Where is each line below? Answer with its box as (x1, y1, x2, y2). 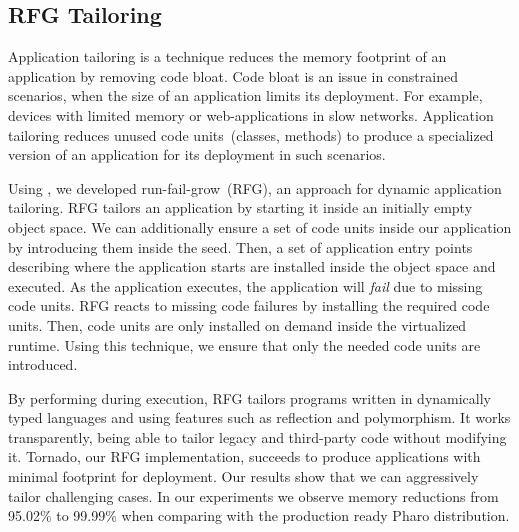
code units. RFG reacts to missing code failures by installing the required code (8, 295, 490, 316)
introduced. (8, 354, 78, 375)
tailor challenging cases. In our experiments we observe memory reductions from (8, 485, 499, 506)
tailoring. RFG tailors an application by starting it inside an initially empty (8, 197, 473, 218)
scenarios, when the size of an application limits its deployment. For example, (8, 85, 483, 106)
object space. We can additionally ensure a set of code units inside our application (8, 216, 512, 237)
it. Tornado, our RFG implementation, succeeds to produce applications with (8, 446, 481, 467)
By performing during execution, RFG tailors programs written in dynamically (8, 387, 491, 408)
